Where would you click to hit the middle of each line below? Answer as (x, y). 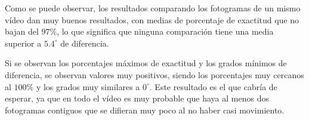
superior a (23, 43)
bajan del (22, 31)
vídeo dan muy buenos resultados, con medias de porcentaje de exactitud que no (152, 19)
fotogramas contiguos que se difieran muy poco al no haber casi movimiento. (145, 110)
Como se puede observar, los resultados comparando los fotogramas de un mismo (153, 8)
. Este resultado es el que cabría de (213, 86)
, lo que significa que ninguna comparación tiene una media (165, 31)
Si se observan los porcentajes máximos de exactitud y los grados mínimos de (146, 63)
